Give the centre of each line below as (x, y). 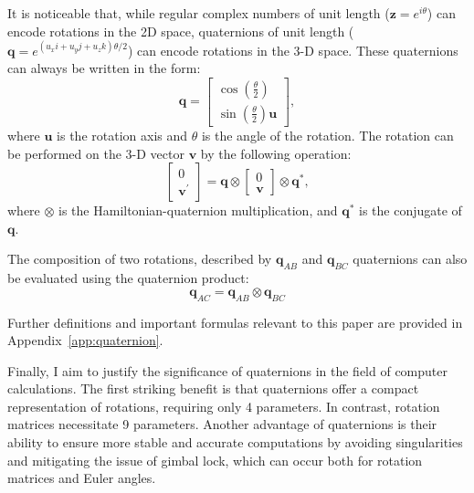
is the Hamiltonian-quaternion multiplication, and (198, 210)
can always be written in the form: (104, 68)
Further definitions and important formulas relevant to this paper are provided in (235, 322)
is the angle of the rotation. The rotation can (327, 135)
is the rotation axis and (122, 135)
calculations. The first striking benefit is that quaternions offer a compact (213, 388)
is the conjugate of (411, 210)
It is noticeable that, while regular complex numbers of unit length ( (199, 13)
